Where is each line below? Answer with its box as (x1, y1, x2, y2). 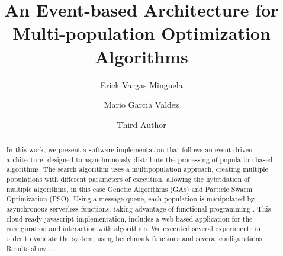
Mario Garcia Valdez (104, 98, 179, 111)
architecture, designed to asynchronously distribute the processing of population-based (6, 154, 273, 164)
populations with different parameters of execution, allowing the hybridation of (6, 174, 250, 184)
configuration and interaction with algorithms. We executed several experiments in (6, 223, 261, 233)
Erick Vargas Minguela (100, 78, 183, 91)
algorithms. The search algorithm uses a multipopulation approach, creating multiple (6, 164, 268, 174)
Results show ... (6, 243, 55, 253)
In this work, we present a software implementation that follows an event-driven (6, 145, 253, 155)
